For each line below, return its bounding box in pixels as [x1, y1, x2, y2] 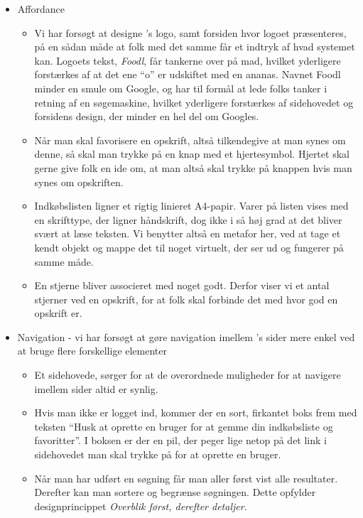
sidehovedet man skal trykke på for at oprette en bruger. [34, 447, 281, 462]
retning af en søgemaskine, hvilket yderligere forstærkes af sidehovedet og [34, 95, 354, 109]
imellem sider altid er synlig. [34, 381, 158, 396]
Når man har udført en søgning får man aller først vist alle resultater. [34, 470, 338, 485]
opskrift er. [34, 306, 82, 320]
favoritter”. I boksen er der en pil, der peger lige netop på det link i [34, 433, 327, 448]
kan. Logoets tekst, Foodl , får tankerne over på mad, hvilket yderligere [34, 53, 341, 68]
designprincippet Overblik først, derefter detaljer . [34, 498, 247, 513]
